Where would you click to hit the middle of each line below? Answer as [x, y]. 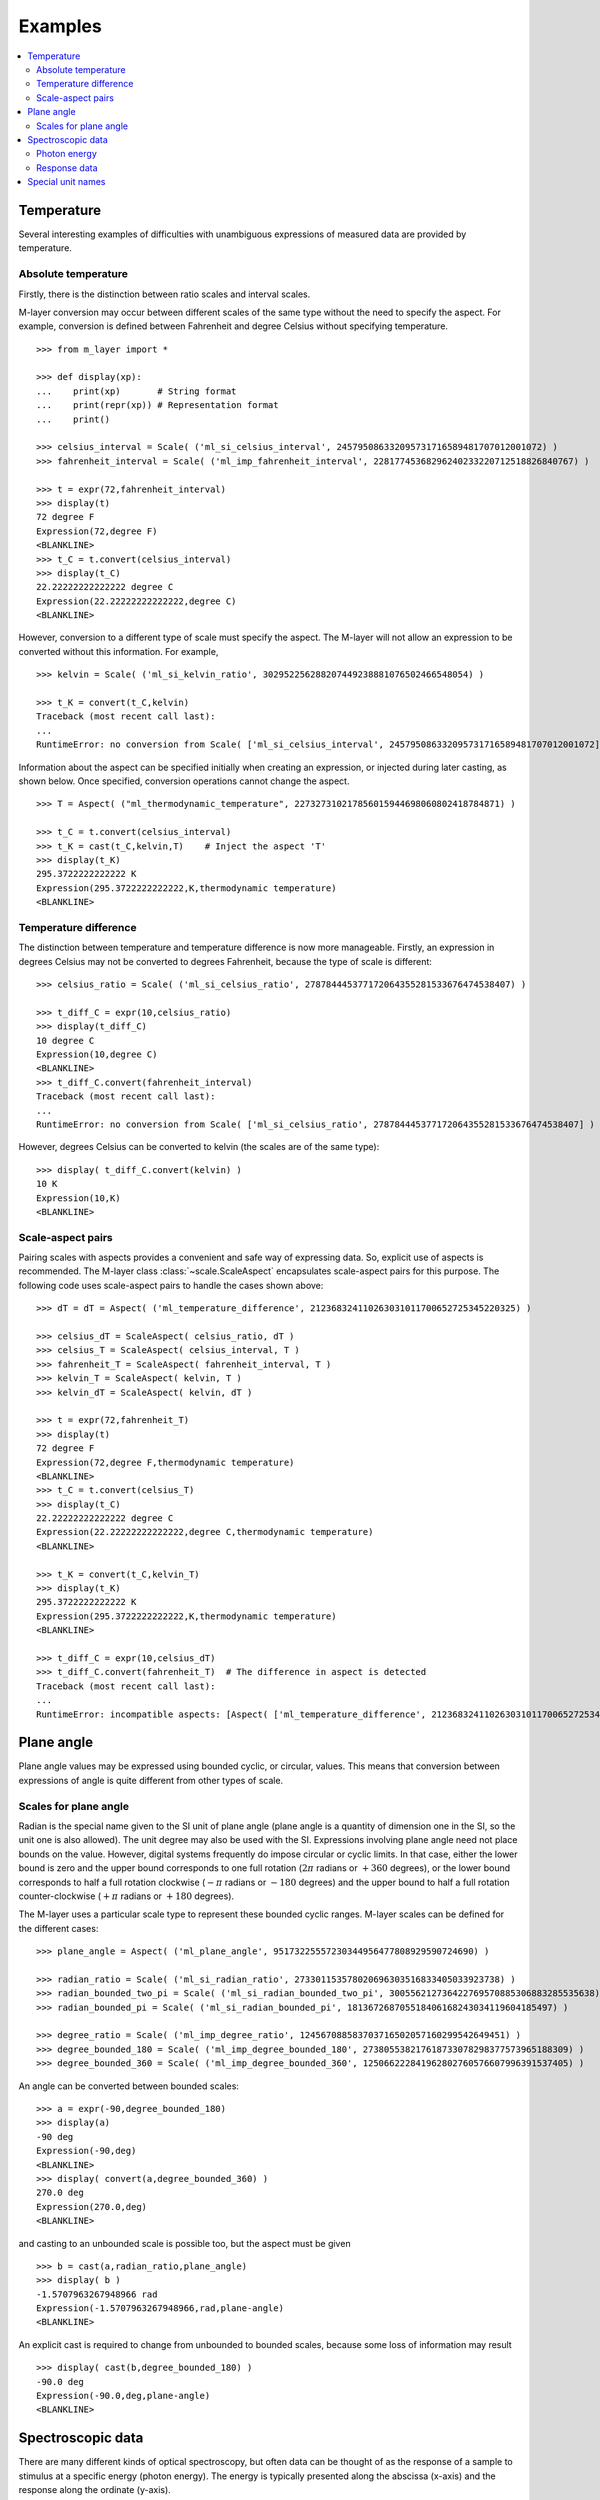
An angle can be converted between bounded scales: [129, 2086]
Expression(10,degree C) [97, 1054]
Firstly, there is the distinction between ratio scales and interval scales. [164, 294]
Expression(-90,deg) [86, 2151]
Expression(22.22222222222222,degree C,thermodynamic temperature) [205, 1532]
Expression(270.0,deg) [92, 2206]
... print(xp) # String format [136, 391]
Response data [67, 167]
